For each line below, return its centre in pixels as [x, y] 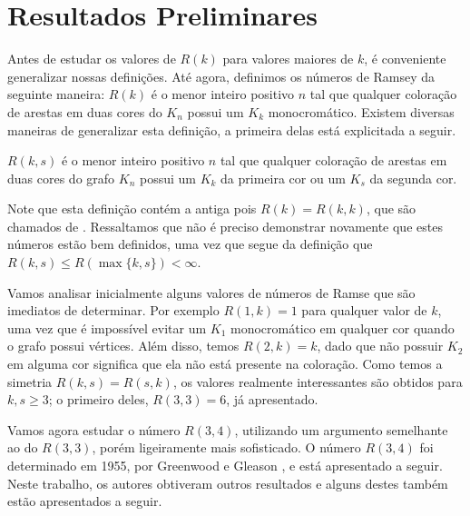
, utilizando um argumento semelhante [341, 429]
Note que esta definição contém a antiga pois [132, 208]
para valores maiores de [288, 59]
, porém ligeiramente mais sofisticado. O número [226, 447]
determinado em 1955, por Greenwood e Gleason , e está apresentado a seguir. [225, 465]
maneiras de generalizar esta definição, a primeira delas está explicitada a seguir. [232, 129]
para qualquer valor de [364, 310]
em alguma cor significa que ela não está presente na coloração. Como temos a [225, 364]
